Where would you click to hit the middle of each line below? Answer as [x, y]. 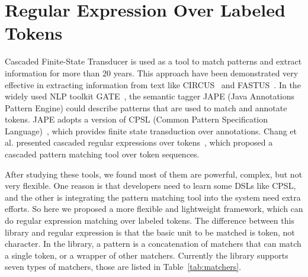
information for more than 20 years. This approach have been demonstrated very [152, 73]
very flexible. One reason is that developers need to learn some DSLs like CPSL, [150, 186]
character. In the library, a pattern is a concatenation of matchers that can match [153, 244]
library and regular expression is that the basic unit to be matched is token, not [150, 232]
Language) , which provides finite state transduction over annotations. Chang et [151, 131]
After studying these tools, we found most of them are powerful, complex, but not [154, 174]
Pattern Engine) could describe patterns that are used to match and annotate [146, 107]
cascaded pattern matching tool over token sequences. [102, 154]
